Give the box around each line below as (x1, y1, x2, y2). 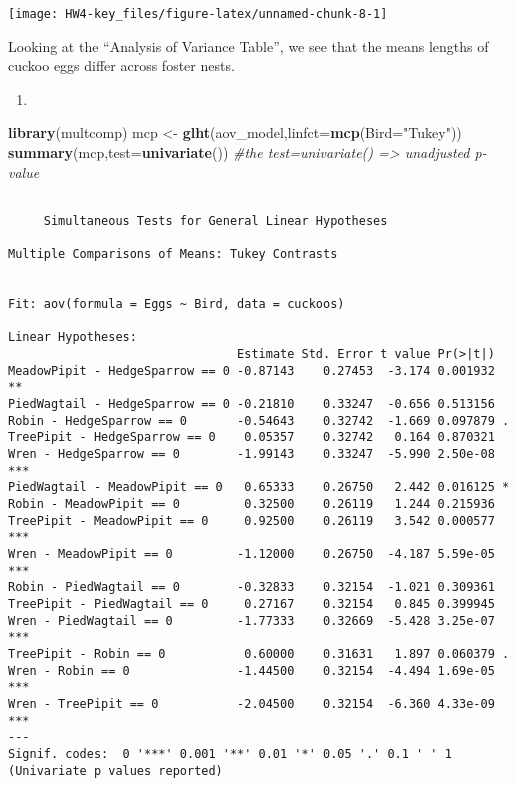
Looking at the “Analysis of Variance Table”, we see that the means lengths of (8, 35, 489, 56)
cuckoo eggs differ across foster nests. (8, 55, 235, 76)
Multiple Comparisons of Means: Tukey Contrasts (8, 247, 338, 262)
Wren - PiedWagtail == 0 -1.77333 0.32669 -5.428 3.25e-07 (8, 613, 495, 628)
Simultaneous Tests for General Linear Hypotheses (43, 213, 388, 228)
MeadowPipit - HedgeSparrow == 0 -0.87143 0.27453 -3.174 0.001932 (8, 363, 495, 378)
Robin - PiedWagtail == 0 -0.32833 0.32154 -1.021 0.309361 (8, 580, 495, 595)
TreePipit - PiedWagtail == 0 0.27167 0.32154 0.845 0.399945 (8, 596, 495, 611)
